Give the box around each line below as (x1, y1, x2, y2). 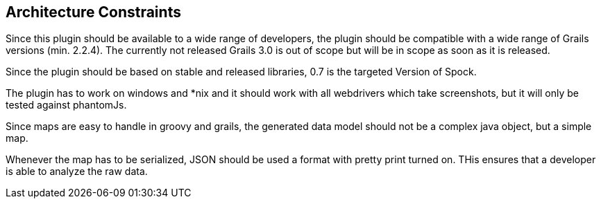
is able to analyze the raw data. (6, 165, 148, 178)
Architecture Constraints (6, 3, 181, 21)
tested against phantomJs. (6, 99, 127, 111)
